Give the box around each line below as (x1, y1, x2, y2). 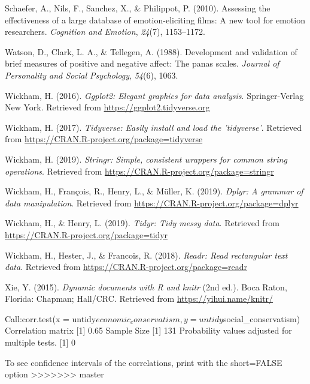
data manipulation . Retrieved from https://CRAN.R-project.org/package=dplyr (5, 196, 299, 209)
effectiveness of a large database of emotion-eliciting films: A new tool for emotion (5, 13, 305, 26)
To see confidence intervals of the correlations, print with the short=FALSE (5, 356, 282, 368)
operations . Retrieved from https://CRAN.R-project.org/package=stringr (5, 164, 274, 177)
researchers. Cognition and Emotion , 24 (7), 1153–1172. (5, 25, 205, 38)
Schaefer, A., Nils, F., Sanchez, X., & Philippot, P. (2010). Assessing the (5, 2, 271, 14)
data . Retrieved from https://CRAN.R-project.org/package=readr (5, 260, 248, 273)
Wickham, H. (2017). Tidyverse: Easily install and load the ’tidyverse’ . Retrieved (5, 121, 302, 133)
